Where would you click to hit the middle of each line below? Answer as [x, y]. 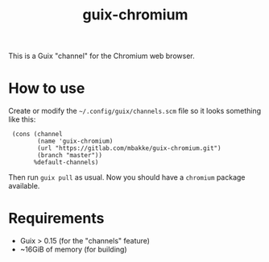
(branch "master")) [70, 156]
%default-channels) [66, 163]
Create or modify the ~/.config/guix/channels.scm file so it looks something [135, 111]
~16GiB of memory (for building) [73, 250]
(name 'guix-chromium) [75, 141]
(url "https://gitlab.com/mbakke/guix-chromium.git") [129, 148]
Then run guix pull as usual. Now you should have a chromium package [127, 177]
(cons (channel [37, 135]
